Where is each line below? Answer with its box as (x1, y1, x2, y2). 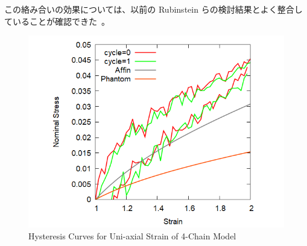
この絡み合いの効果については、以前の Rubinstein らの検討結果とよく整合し (4, 3, 303, 15)
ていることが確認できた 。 (4, 14, 110, 27)
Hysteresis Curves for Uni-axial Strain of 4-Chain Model (28, 229, 236, 242)
